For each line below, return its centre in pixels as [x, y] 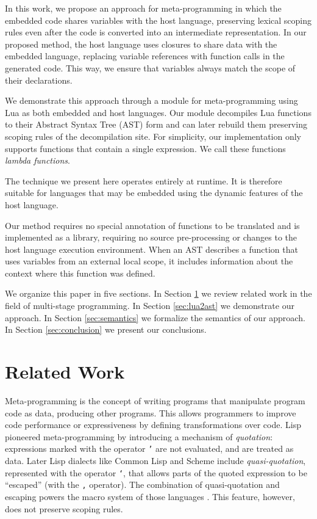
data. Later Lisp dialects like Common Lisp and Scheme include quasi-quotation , [155, 460]
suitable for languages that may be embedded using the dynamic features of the [154, 193]
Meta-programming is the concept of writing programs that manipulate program [155, 400]
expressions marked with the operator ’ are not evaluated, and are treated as [149, 448]
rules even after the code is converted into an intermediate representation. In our [156, 32]
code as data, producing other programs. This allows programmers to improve [151, 412]
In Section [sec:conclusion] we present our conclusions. [106, 329]
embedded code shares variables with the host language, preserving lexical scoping [158, 20]
